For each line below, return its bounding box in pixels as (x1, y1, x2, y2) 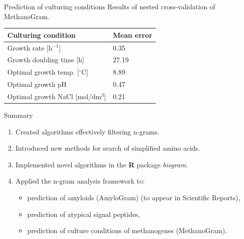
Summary (4, 110, 33, 120)
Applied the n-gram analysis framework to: (15, 176, 145, 186)
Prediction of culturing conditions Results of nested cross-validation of (4, 1, 216, 11)
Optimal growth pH (7, 79, 67, 89)
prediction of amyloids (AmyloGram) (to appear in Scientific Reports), (27, 192, 241, 202)
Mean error (112, 29, 153, 40)
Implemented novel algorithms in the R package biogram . (15, 159, 188, 169)
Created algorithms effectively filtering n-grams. (15, 126, 160, 136)
